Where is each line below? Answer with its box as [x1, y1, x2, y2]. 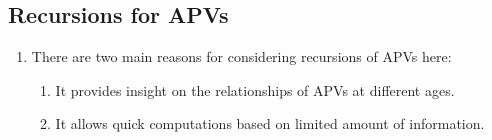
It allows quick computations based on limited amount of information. [55, 113, 485, 134]
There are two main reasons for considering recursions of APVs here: [31, 46, 452, 67]
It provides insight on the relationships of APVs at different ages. [55, 79, 455, 100]
